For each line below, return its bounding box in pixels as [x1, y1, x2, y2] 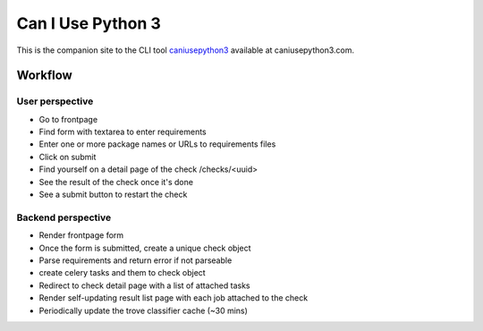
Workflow [16, 68, 73, 83]
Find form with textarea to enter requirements [38, 126, 207, 138]
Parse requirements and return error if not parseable [38, 255, 233, 266]
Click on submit [38, 151, 97, 162]
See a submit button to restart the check [38, 189, 188, 200]
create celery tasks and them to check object [38, 267, 206, 278]
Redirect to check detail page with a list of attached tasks [38, 280, 250, 291]
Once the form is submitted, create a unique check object [38, 242, 251, 253]
